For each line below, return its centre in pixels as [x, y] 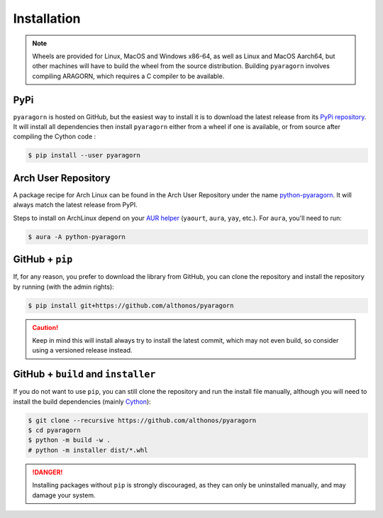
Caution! [45, 327]
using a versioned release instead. [82, 351]
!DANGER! [48, 472]
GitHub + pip [43, 259]
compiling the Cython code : [55, 137]
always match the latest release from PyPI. [75, 205]
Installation [47, 18]
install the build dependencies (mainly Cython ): [82, 402]
